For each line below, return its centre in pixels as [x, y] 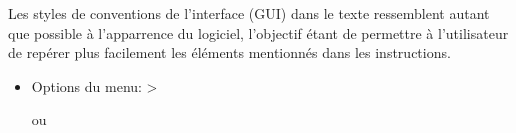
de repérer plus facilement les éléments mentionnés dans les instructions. [229, 52]
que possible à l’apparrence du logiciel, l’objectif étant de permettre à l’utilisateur [258, 32]
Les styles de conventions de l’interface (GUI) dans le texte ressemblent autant [249, 13]
